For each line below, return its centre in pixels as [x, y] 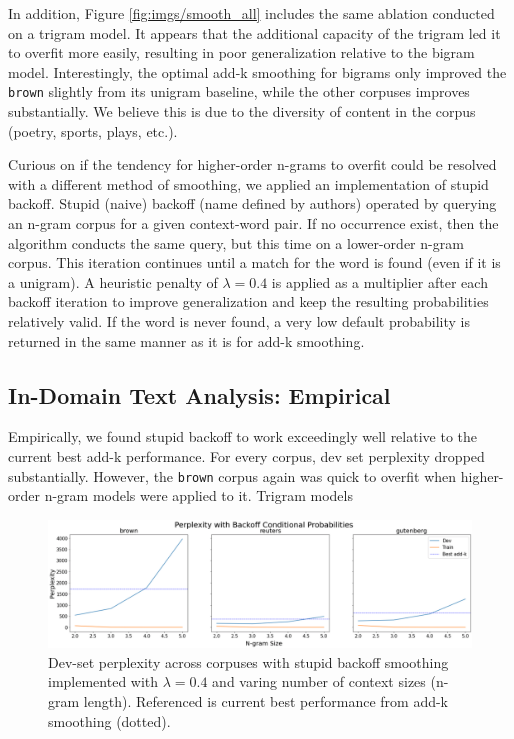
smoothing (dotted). [109, 720]
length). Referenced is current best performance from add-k [266, 700]
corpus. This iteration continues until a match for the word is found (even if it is [254, 262]
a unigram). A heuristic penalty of [113, 281]
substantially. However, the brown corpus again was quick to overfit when [232, 475]
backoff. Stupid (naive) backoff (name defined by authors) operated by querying [252, 203]
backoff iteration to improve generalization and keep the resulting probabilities [248, 301]
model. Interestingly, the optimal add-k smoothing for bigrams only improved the [257, 71]
